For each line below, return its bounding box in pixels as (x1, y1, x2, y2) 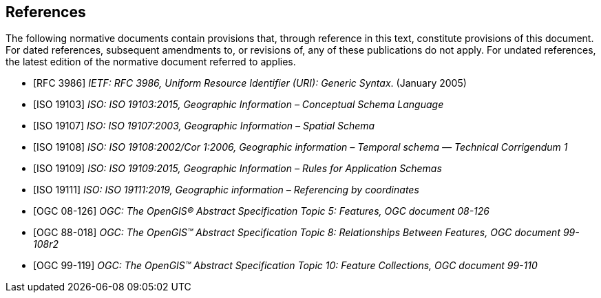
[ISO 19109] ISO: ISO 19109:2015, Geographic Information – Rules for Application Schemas (33, 162, 442, 175)
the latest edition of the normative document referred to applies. (6, 56, 296, 68)
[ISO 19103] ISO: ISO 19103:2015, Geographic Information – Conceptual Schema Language (33, 98, 444, 111)
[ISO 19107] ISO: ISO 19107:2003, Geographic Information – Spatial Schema (33, 120, 375, 132)
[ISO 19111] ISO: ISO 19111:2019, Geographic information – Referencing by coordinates (33, 184, 419, 196)
